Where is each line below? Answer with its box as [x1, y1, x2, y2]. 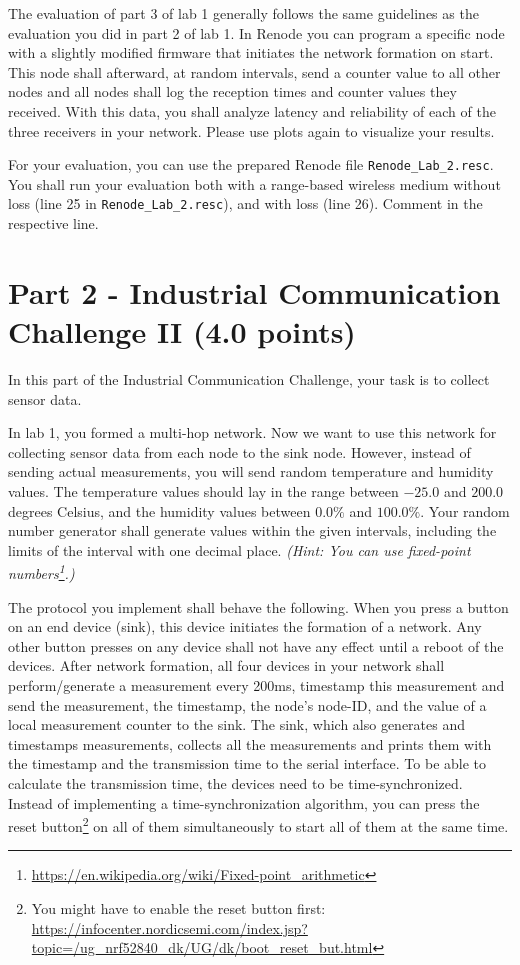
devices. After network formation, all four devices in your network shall [8, 655, 445, 676]
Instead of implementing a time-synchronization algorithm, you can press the [8, 792, 480, 813]
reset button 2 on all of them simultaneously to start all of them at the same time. [8, 813, 509, 836]
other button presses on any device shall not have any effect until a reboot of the [8, 635, 504, 656]
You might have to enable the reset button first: [31, 897, 326, 918]
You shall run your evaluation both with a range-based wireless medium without [8, 173, 501, 194]
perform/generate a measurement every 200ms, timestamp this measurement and [8, 674, 505, 695]
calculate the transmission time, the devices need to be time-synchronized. [8, 772, 463, 793]
